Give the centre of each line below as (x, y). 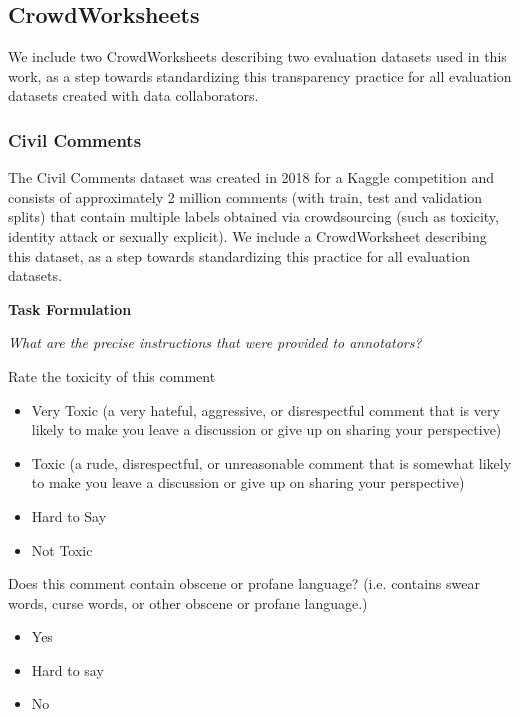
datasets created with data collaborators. (133, 95)
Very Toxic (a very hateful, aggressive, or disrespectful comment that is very (265, 409)
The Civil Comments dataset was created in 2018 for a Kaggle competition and (251, 177)
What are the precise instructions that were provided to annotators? (215, 342)
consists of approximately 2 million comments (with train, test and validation (245, 196)
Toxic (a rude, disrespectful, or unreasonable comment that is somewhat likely (271, 462)
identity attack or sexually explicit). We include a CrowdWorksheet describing (247, 235)
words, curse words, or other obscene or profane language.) (188, 602)
